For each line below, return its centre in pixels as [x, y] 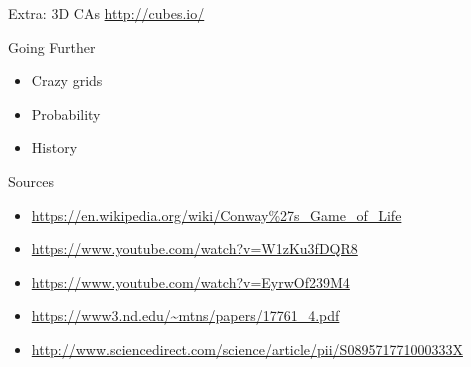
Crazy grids [67, 80]
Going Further [52, 46]
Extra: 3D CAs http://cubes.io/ [106, 13]
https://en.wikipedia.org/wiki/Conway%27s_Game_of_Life [216, 214]
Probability [66, 113]
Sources [31, 180]
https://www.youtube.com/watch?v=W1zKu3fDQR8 [194, 248]
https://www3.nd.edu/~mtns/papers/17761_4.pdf [185, 315]
